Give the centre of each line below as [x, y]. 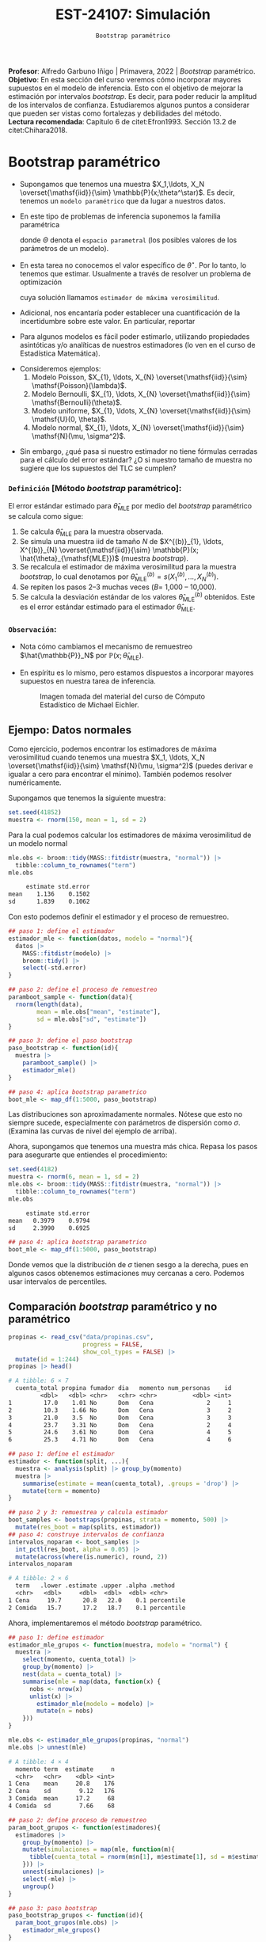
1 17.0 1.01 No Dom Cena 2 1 [120, 1403]
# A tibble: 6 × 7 [38, 1381]
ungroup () [39, 1887]
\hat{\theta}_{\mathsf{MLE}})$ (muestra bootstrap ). [104, 558]
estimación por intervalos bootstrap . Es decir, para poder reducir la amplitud [133, 96]
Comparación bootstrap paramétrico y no [113, 1306]
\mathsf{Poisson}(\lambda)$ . [79, 385]
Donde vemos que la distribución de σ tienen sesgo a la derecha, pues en [128, 1265]
